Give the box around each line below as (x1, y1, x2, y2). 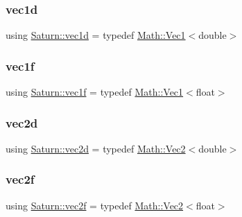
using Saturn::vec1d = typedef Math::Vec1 (6, 28, 186, 42)
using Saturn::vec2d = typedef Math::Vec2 (6, 141, 186, 155)
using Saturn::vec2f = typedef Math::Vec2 (6, 198, 184, 212)
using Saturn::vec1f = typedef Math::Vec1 (6, 85, 184, 99)
